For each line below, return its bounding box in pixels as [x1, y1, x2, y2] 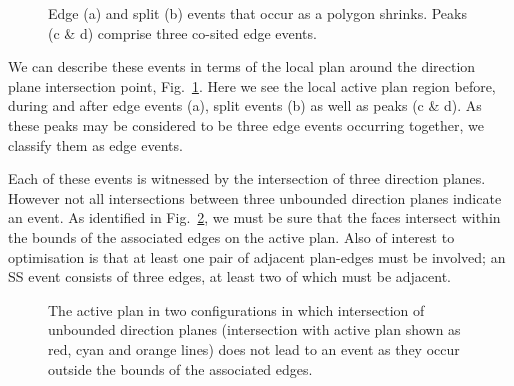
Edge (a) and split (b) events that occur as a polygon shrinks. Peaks [48, 3, 467, 23]
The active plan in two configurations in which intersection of [48, 299, 425, 320]
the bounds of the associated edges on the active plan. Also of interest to [8, 226, 455, 247]
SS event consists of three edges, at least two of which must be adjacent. [8, 266, 451, 287]
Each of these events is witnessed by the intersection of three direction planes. [8, 168, 486, 189]
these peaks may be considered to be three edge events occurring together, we [8, 114, 485, 135]
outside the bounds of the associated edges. [48, 358, 313, 379]
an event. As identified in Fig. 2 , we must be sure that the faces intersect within [8, 207, 501, 228]
